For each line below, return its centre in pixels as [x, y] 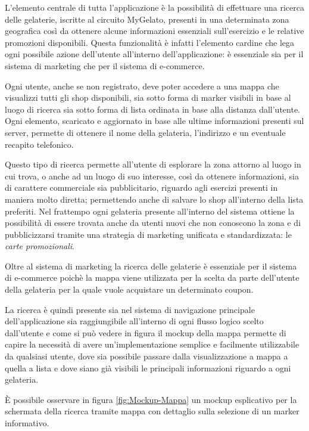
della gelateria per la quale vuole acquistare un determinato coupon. [129, 289]
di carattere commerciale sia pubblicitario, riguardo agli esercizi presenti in [141, 187]
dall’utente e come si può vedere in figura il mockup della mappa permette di [146, 332]
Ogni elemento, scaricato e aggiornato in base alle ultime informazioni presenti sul [154, 121]
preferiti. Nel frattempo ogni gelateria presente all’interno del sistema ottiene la [150, 211]
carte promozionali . [40, 246]
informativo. [27, 423]
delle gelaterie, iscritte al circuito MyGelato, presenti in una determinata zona [147, 19]
